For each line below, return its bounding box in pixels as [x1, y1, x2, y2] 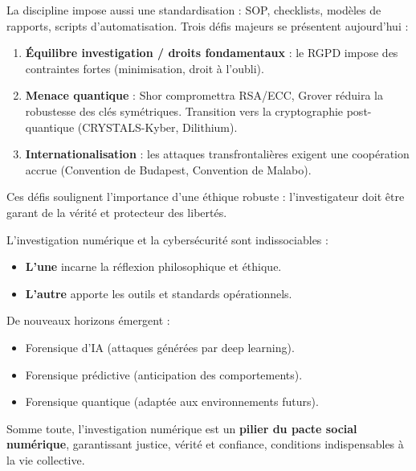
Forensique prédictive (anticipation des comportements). [25, 366, 303, 383]
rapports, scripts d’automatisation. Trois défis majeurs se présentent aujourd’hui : [6, 17, 409, 34]
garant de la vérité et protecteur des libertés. [6, 203, 227, 220]
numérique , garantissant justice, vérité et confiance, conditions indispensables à [6, 436, 404, 453]
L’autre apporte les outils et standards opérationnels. [25, 285, 292, 301]
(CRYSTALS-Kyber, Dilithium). [77, 118, 238, 135]
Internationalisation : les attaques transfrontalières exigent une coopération [25, 145, 410, 162]
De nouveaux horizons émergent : [6, 312, 170, 329]
